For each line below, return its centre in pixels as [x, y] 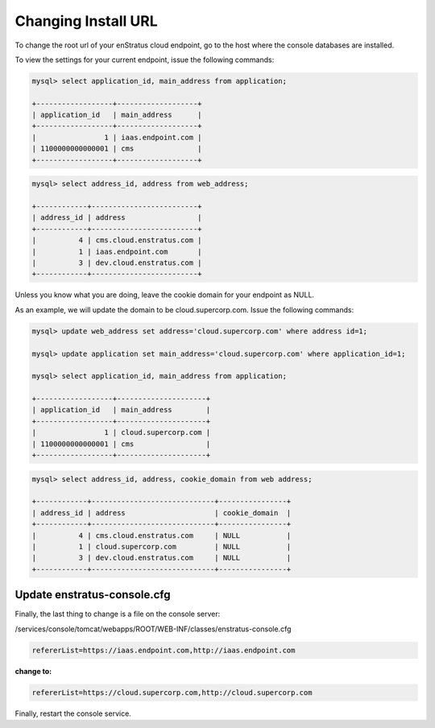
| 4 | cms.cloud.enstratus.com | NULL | [162, 535]
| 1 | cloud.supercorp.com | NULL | [162, 546]
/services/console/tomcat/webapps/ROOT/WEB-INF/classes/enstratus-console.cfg [153, 629]
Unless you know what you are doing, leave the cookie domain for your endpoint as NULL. [164, 295]
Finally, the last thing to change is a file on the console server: [118, 614]
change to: [33, 671]
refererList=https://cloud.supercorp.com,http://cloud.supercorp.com [172, 692]
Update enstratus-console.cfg [93, 595]
